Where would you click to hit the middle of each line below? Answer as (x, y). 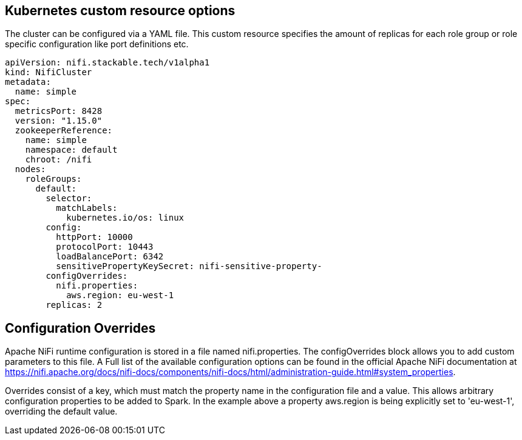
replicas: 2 (74, 305)
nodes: (30, 169)
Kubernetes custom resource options (120, 11)
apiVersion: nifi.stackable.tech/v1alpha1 (107, 63)
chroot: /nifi (59, 160)
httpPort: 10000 (94, 237)
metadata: (28, 82)
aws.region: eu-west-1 (120, 295)
